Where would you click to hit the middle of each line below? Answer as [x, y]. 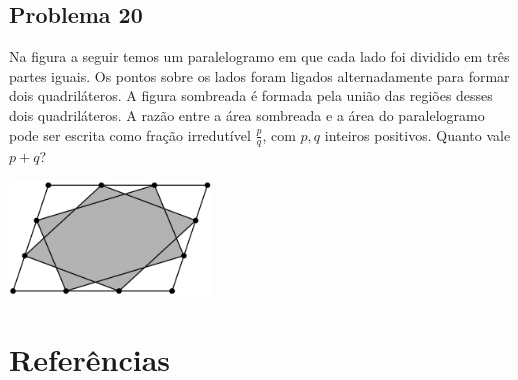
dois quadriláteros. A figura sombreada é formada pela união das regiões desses [251, 95]
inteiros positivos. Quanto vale [417, 134]
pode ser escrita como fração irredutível [130, 134]
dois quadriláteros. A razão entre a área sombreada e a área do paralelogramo [247, 114]
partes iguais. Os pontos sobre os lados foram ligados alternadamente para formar [259, 75]
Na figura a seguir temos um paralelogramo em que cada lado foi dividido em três [259, 56]
